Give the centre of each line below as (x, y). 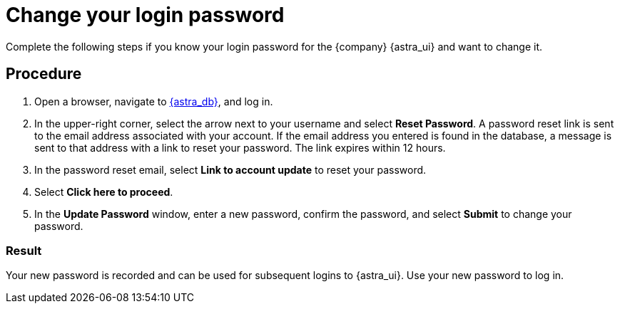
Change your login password (145, 15)
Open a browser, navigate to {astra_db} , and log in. (154, 101)
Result (24, 250)
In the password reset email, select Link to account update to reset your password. (230, 169)
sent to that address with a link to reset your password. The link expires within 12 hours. (240, 147)
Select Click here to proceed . (104, 192)
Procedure (44, 74)
